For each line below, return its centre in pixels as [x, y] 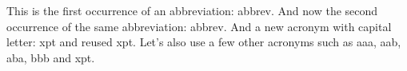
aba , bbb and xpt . [51, 57]
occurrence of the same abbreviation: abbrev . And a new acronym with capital [199, 26]
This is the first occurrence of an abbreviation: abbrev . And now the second [192, 10]
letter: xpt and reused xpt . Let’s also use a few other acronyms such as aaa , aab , [204, 42]
